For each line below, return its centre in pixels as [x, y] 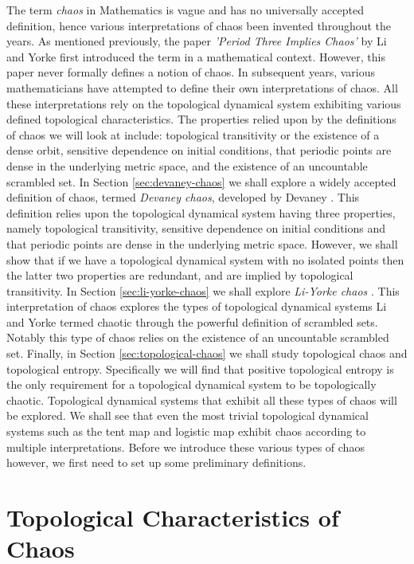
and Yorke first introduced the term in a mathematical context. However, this [196, 56]
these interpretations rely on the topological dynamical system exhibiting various [204, 103]
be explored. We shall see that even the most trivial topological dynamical [187, 415]
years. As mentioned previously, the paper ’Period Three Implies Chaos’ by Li [197, 41]
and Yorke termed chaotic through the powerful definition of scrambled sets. [192, 321]
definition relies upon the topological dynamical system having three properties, [201, 212]
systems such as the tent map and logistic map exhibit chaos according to [186, 431]
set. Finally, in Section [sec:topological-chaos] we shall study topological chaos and [207, 353]
